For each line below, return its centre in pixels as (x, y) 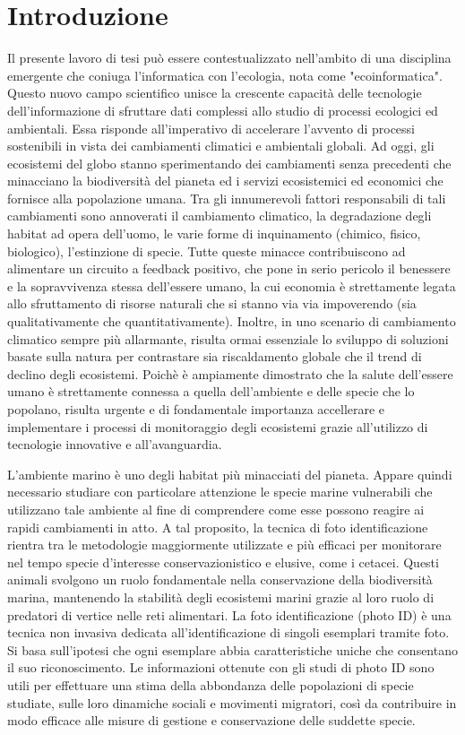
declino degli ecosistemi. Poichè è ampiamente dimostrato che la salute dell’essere (230, 373)
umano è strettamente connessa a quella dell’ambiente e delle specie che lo (211, 391)
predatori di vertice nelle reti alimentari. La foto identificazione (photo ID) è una (229, 614)
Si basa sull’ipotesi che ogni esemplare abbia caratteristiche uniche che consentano (232, 649)
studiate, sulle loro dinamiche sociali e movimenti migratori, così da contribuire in (232, 702)
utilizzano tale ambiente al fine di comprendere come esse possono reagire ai (216, 509)
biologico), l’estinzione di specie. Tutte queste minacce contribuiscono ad (207, 251)
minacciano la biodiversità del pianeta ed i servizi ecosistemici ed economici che (225, 181)
